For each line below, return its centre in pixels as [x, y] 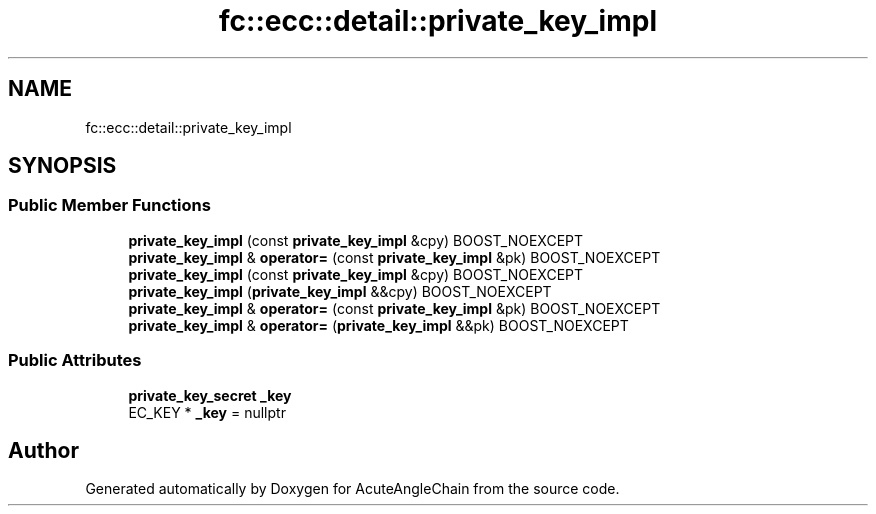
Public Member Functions [109, 205]
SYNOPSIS [62, 166]
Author [43, 450]
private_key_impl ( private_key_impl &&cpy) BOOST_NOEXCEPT [340, 291]
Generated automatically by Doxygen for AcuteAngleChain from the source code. [352, 489]
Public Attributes [75, 360]
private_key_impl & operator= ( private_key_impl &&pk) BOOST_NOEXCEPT [378, 325]
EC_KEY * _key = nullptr [207, 412]
